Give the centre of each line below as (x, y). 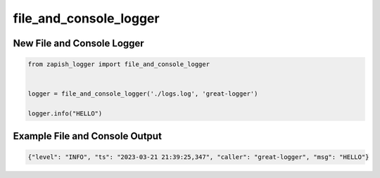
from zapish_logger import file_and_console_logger (119, 64)
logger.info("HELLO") (65, 114)
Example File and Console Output (87, 136)
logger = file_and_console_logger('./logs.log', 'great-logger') (143, 94)
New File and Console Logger (78, 43)
